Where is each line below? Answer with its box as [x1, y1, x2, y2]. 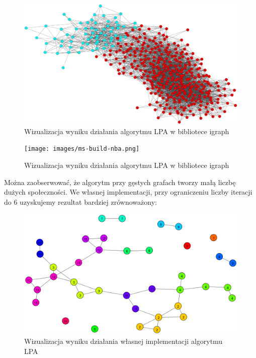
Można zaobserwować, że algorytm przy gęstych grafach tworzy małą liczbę [4, 176, 236, 187]
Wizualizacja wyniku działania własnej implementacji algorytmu [24, 336, 223, 346]
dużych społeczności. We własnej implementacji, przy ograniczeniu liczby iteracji [4, 187, 252, 197]
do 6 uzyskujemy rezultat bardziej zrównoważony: [4, 196, 157, 207]
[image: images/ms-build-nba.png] [24, 145, 140, 153]
